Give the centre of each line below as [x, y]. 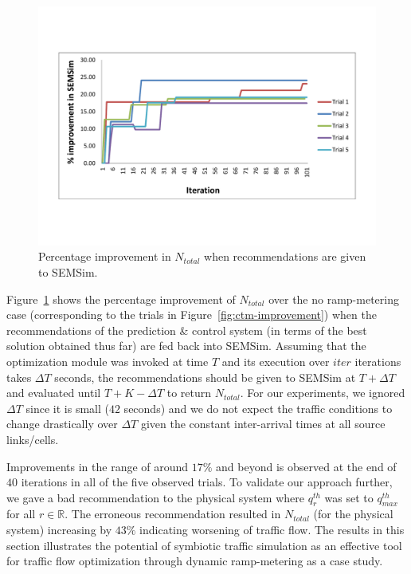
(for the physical [353, 514]
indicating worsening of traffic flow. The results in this [272, 530]
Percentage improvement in [105, 256]
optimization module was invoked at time [108, 361]
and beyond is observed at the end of [306, 466]
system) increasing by [59, 530]
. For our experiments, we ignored [323, 393]
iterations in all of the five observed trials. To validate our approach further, [207, 482]
